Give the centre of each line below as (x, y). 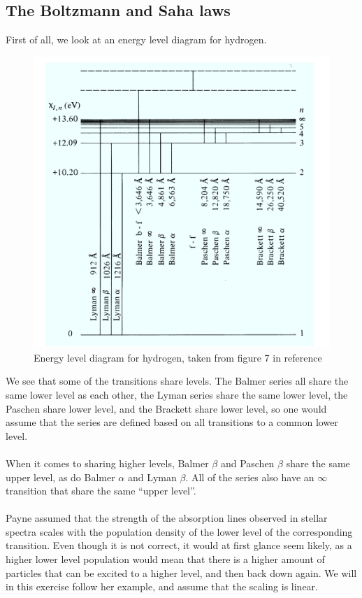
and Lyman (152, 477)
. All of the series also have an (250, 477)
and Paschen (247, 463)
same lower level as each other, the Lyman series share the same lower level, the (177, 394)
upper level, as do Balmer (60, 477)
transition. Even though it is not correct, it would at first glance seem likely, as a (179, 545)
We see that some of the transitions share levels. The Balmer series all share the (177, 381)
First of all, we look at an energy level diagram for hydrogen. (136, 40)
